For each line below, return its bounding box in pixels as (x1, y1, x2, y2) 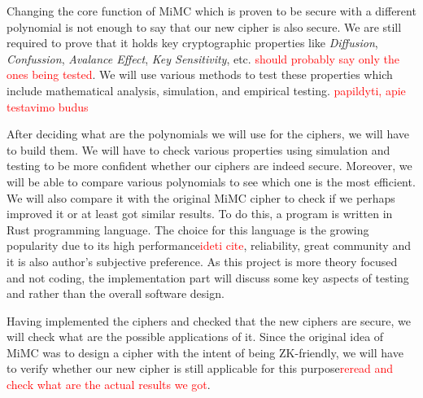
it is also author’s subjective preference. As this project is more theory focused (7, 252, 398, 269)
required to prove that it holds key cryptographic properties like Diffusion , (7, 34, 378, 51)
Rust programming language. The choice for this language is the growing (7, 221, 369, 238)
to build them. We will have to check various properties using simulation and (7, 141, 390, 158)
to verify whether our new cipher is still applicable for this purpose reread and (7, 360, 394, 377)
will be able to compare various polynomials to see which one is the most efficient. (7, 173, 416, 190)
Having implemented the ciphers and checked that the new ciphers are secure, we (7, 312, 411, 329)
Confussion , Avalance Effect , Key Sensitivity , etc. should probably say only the (7, 50, 399, 67)
